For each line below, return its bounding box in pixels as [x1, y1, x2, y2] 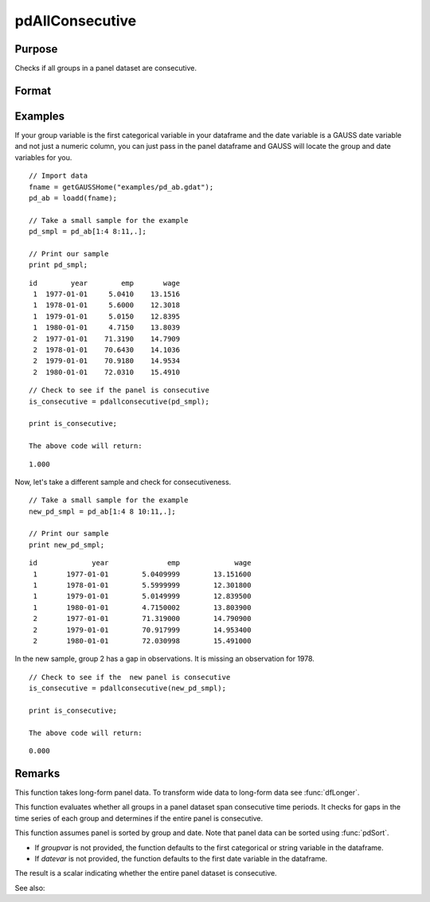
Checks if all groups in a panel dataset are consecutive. [14, 64, 197, 73]
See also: [14, 883, 45, 892]
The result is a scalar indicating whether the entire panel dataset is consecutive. [14, 869, 278, 878]
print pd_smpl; [29, 260, 88, 270]
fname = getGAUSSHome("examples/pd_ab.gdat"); [29, 182, 214, 191]
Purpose [14, 42, 58, 56]
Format [14, 84, 52, 97]
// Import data [29, 171, 88, 181]
